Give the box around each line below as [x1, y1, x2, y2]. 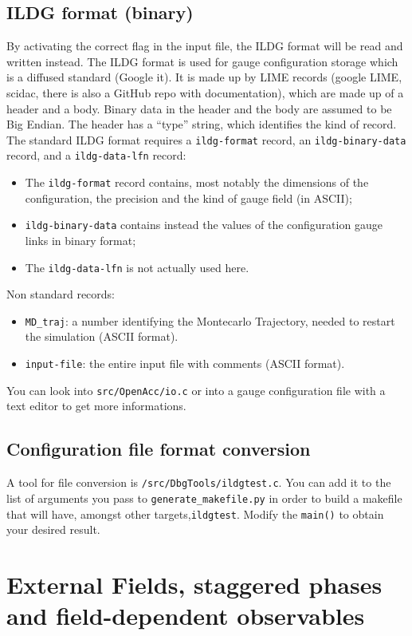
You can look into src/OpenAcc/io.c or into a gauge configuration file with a [6, 381, 386, 398]
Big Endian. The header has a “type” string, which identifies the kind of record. [6, 116, 397, 132]
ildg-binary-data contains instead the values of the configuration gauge [25, 216, 383, 233]
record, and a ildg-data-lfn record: [6, 147, 186, 164]
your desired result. [6, 521, 100, 538]
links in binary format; [25, 231, 136, 248]
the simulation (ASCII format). [25, 328, 179, 345]
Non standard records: [6, 286, 116, 302]
